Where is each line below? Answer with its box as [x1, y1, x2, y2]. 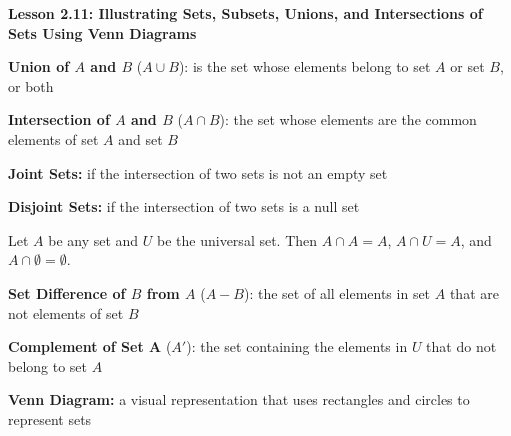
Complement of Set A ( [8, 336, 172, 357]
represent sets [8, 408, 92, 429]
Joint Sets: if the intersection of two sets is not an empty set [8, 162, 388, 183]
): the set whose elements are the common [219, 109, 477, 130]
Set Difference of [8, 282, 126, 303]
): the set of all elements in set [243, 282, 431, 303]
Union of [8, 56, 70, 77]
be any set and [48, 229, 139, 250]
